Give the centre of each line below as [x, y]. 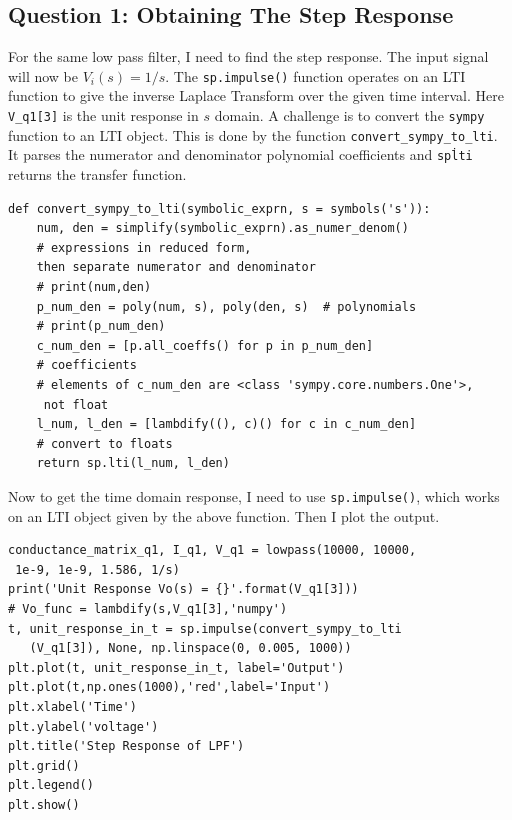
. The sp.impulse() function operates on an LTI [315, 75]
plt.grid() [44, 765]
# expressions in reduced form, [144, 247]
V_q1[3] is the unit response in [103, 115]
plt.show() [44, 804]
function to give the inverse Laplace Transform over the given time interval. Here [256, 95]
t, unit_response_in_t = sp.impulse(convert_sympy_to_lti [205, 628]
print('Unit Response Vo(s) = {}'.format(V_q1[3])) [183, 589]
